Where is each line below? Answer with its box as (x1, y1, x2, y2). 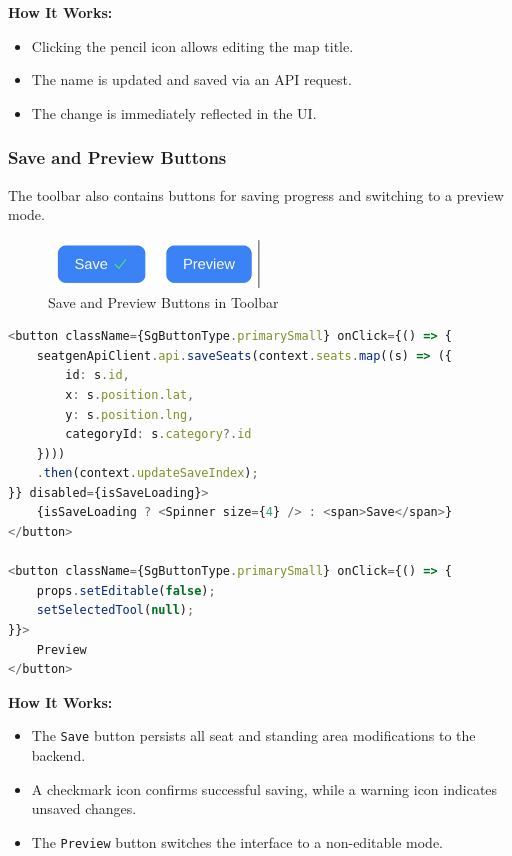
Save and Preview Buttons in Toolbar (48, 291, 279, 312)
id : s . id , (65, 368, 130, 383)
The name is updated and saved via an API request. (31, 69, 352, 90)
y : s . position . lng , (65, 407, 195, 422)
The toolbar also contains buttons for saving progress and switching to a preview (8, 184, 504, 205)
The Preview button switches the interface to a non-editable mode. (31, 831, 443, 852)
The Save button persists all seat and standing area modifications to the (31, 725, 476, 746)
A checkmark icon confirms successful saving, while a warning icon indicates (31, 778, 498, 799)
